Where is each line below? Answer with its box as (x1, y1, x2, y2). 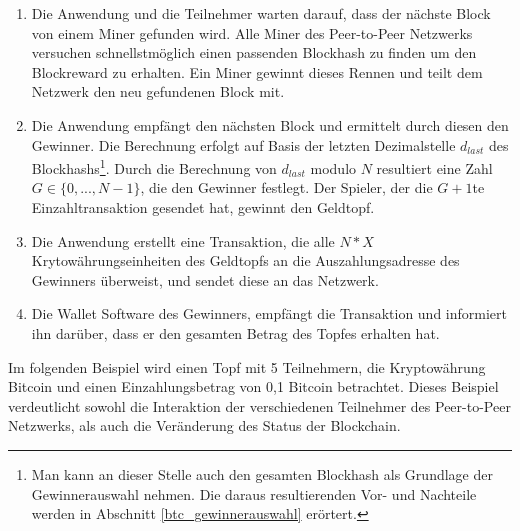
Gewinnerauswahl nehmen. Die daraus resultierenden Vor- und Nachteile (31, 483, 477, 504)
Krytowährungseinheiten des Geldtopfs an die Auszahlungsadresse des (31, 250, 460, 271)
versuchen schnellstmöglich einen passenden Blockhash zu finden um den (31, 42, 477, 63)
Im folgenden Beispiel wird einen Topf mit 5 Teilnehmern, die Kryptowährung (8, 356, 486, 377)
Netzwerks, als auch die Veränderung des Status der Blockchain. (8, 415, 401, 436)
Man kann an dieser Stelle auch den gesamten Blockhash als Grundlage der (31, 463, 493, 484)
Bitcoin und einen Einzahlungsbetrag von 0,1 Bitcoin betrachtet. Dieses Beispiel (8, 376, 499, 397)
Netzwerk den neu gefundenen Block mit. (31, 81, 285, 102)
